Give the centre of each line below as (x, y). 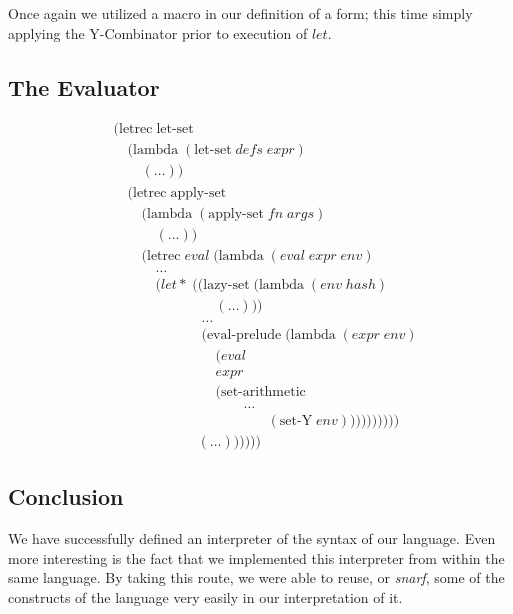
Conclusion (66, 496)
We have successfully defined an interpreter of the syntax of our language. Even (252, 538)
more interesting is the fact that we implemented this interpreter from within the (256, 557)
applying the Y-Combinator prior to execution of (158, 32)
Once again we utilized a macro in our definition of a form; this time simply (240, 13)
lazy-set (226, 284)
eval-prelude (244, 334)
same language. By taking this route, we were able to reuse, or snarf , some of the (256, 577)
